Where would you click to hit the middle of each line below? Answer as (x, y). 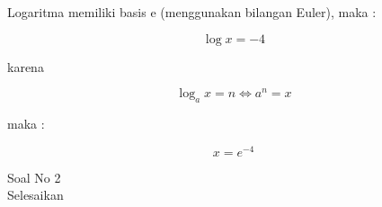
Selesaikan (36, 195)
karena (26, 66)
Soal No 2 (34, 177)
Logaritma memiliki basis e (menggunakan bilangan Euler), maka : (192, 12)
